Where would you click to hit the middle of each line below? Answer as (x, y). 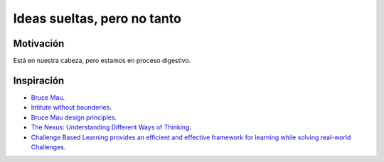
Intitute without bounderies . (71, 108)
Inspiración (39, 80)
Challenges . (48, 147)
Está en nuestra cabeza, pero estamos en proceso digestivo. (102, 61)
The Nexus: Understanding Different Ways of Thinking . (111, 127)
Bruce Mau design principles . (74, 117)
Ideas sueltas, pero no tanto (97, 18)
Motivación (39, 44)
